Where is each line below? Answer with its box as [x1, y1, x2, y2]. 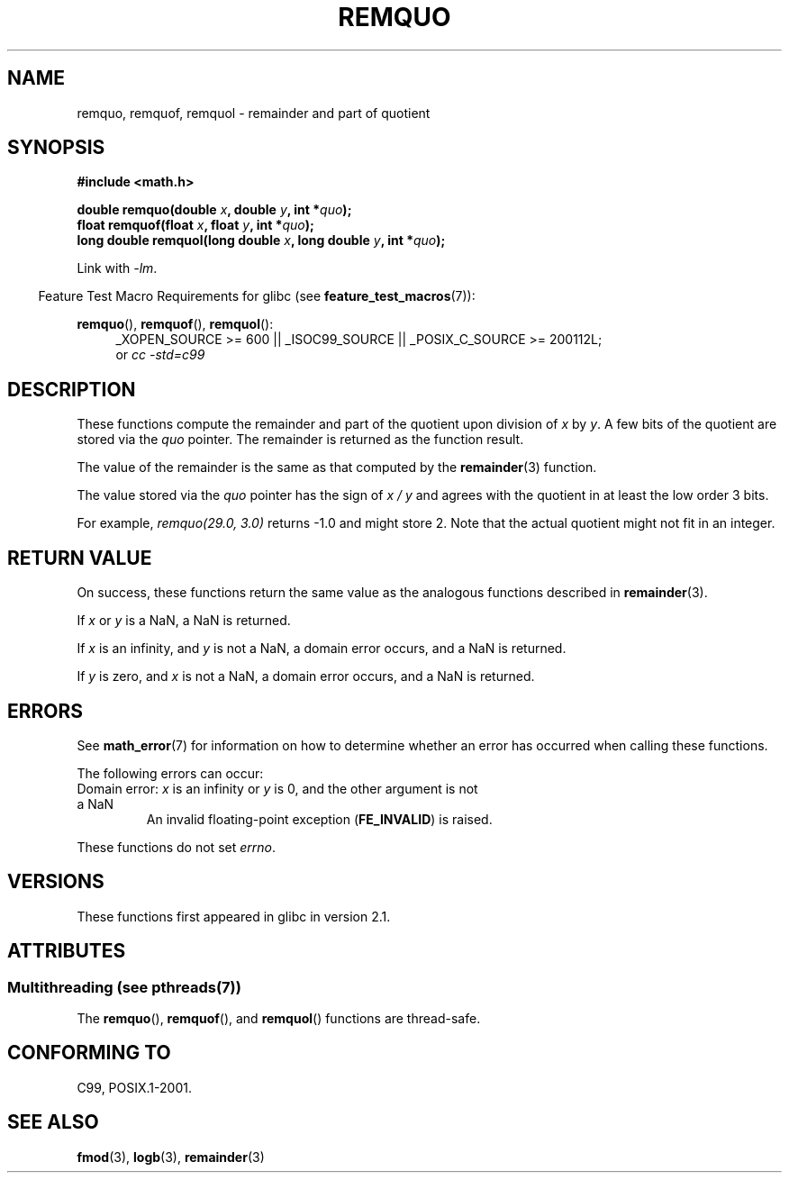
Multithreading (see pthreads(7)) [7, 977, 241, 996]
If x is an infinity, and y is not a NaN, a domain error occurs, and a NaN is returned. [77, 640, 567, 657]
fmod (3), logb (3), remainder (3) [77, 1148, 265, 1165]
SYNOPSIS [7, 136, 105, 159]
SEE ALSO [7, 1111, 99, 1134]
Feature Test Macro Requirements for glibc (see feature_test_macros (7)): [38, 288, 476, 304]
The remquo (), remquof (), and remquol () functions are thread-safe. [77, 1011, 481, 1027]
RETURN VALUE [7, 546, 152, 569]
